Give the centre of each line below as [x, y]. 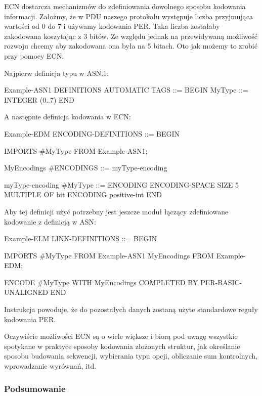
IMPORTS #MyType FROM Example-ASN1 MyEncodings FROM [109, 255]
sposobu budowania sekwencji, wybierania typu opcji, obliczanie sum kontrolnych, [131, 356]
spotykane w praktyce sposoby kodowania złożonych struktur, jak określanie [122, 346]
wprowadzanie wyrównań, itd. [50, 366]
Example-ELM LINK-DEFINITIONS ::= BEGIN [81, 238]
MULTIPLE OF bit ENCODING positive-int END [83, 194]
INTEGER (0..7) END [39, 99]
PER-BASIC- [221, 282]
